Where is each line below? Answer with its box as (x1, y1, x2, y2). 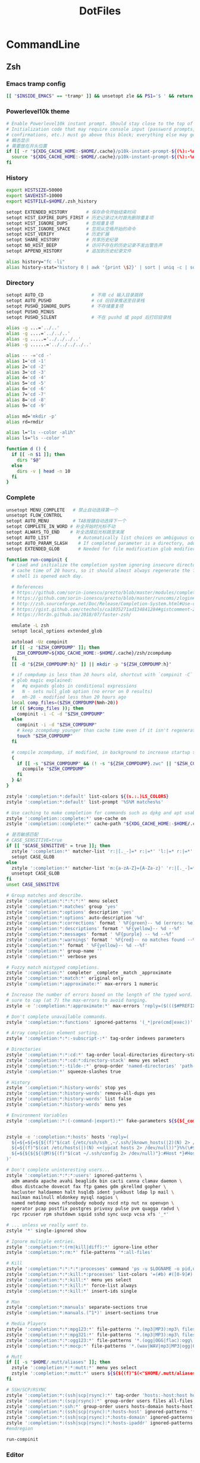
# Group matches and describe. (6, 892, 84, 898)
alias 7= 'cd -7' (6, 391, 46, 398)
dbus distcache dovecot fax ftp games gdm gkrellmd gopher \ (11, 1183, 167, 1189)
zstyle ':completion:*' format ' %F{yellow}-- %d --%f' (6, 942, 148, 948)
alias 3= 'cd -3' (6, 369, 46, 375)
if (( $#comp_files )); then (11, 705, 84, 711)
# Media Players (6, 1321, 46, 1327)
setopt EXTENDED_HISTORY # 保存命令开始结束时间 (6, 209, 136, 215)
